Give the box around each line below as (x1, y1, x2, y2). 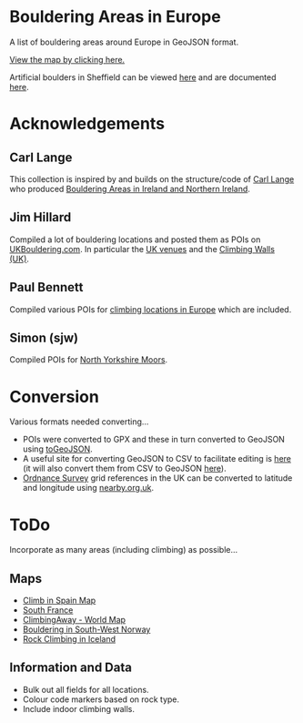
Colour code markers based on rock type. (22, 694, 180, 705)
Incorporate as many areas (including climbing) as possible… (9, 545, 238, 555)
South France (22, 605, 74, 616)
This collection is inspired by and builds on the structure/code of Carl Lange (9, 173, 295, 184)
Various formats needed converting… (9, 416, 149, 427)
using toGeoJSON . (22, 443, 93, 454)
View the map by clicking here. (9, 54, 126, 65)
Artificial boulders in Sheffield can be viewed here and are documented (9, 71, 277, 83)
